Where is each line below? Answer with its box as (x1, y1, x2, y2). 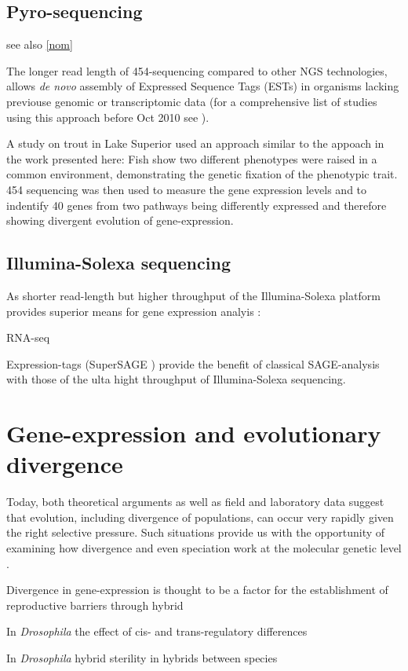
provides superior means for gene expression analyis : (6, 302, 261, 319)
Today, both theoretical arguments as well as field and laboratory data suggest (6, 493, 384, 510)
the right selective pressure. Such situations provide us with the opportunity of (6, 524, 385, 541)
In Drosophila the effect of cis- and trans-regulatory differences (6, 623, 308, 640)
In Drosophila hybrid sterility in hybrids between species (6, 649, 278, 665)
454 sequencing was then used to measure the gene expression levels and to (6, 181, 367, 197)
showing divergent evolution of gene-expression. (6, 212, 234, 229)
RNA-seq (6, 329, 50, 346)
